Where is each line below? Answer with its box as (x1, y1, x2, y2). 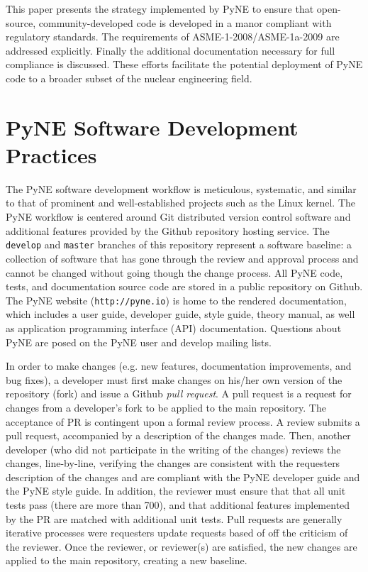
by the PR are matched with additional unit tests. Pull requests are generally (6, 511, 342, 526)
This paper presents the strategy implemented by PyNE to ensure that (6, 1, 314, 16)
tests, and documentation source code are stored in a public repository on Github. (6, 279, 363, 294)
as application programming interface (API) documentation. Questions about (6, 320, 342, 335)
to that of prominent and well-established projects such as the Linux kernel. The (6, 195, 356, 210)
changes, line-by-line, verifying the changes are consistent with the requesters (6, 456, 340, 471)
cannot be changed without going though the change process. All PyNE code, (6, 265, 343, 280)
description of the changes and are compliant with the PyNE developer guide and (6, 469, 360, 484)
